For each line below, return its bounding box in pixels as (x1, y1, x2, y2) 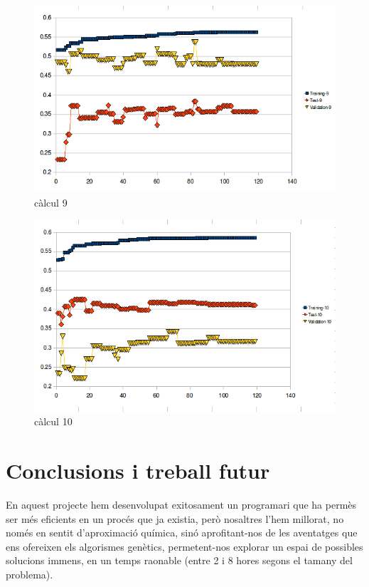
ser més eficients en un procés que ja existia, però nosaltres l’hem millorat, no (6, 511, 344, 526)
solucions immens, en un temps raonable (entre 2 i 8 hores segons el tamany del (6, 553, 353, 568)
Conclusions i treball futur (6, 455, 270, 484)
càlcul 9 (34, 194, 68, 209)
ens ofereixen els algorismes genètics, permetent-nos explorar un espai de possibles (6, 539, 363, 554)
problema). (6, 566, 53, 581)
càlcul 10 (34, 414, 73, 429)
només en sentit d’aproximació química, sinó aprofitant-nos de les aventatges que (6, 525, 358, 540)
